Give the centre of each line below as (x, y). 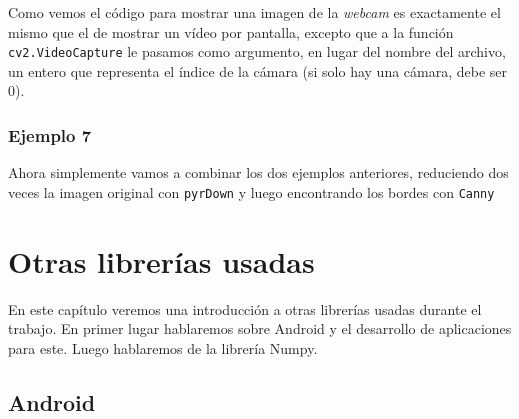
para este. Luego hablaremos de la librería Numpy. (163, 347)
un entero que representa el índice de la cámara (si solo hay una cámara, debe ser (258, 70)
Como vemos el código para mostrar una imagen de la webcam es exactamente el (254, 12)
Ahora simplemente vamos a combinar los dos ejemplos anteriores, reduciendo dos (258, 172)
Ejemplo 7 (50, 134)
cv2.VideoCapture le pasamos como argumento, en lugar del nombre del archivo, (257, 51)
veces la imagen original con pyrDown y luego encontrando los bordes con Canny (251, 191)
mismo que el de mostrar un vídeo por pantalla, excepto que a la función (231, 31)
